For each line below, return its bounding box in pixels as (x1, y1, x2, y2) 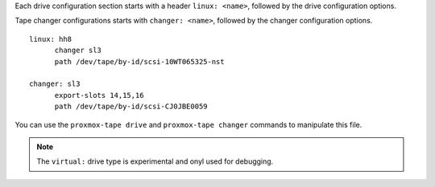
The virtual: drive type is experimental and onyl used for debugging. (36, 157, 274, 166)
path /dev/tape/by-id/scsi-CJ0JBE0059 (54, 102, 209, 112)
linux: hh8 (29, 35, 72, 43)
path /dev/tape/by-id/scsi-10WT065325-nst (54, 57, 225, 66)
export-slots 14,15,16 (54, 91, 144, 100)
